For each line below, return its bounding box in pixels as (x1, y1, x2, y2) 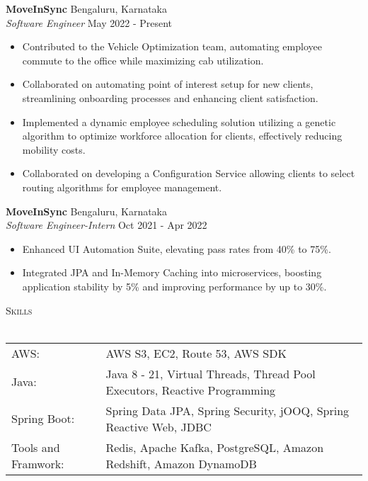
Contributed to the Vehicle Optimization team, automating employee (22, 39, 322, 54)
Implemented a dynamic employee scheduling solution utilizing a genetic (22, 114, 336, 129)
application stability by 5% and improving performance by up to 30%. (22, 278, 327, 293)
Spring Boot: (11, 410, 75, 427)
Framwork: (11, 455, 64, 472)
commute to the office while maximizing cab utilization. (22, 52, 264, 67)
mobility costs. (22, 142, 86, 157)
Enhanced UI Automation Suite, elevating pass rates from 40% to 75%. (22, 241, 331, 256)
